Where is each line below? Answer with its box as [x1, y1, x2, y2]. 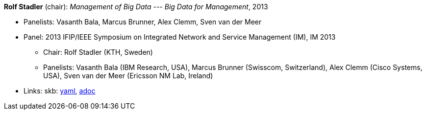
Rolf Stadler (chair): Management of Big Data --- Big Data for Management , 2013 [4, 2, 268, 11]
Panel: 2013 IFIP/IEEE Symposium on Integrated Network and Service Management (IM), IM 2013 [24, 33, 336, 41]
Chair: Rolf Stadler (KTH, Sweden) [43, 48, 153, 56]
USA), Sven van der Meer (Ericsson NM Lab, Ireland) [43, 71, 213, 80]
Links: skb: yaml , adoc [24, 87, 96, 95]
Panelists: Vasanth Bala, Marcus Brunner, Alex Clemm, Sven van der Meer [24, 18, 262, 26]
